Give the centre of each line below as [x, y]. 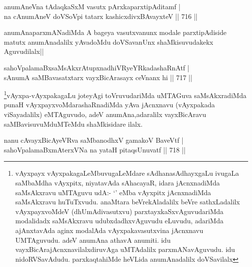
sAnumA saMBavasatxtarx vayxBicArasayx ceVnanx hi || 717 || [98, 77]
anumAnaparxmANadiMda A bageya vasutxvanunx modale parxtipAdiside [115, 32]
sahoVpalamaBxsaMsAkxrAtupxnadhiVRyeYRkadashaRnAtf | [97, 67]
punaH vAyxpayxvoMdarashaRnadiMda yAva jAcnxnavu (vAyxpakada [110, 105]
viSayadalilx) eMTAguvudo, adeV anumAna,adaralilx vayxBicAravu [105, 114]
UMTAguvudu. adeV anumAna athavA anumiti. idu [93, 240]
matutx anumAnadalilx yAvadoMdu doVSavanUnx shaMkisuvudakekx [109, 42]
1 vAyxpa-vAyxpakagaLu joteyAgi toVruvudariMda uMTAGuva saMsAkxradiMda [125, 94]
